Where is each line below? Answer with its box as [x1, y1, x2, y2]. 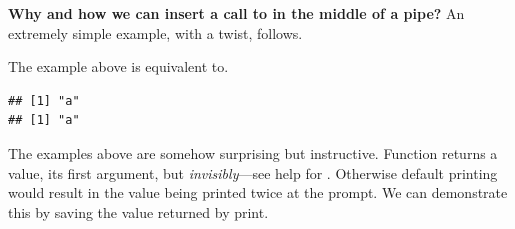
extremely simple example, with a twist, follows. [8, 22, 303, 43]
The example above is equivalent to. [8, 56, 229, 77]
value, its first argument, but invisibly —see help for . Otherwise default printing [8, 162, 498, 183]
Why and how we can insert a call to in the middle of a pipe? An [8, 3, 465, 23]
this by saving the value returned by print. [8, 201, 269, 222]
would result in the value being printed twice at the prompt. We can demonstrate [8, 182, 508, 203]
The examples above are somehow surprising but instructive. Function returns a [8, 142, 498, 163]
